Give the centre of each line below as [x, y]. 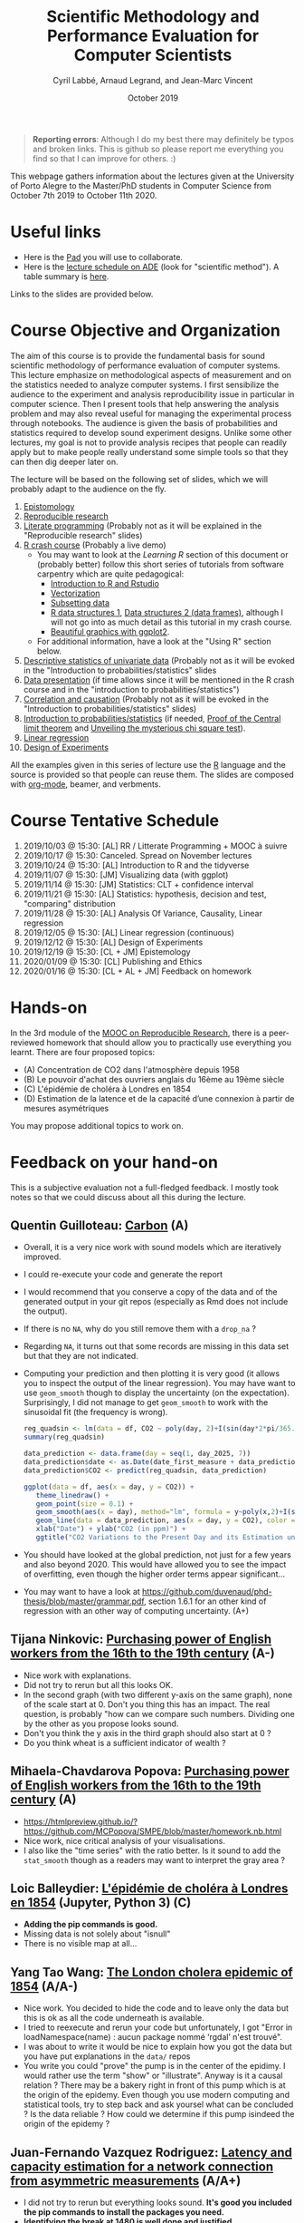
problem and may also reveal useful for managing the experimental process [151, 413]
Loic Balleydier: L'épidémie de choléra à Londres [149, 1888]
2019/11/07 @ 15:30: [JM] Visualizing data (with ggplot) [126, 874]
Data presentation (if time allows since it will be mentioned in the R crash [159, 680]
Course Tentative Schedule [115, 820]
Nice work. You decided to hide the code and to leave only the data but [156, 2008]
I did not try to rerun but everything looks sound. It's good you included [157, 2202]
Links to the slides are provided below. [82, 294]
